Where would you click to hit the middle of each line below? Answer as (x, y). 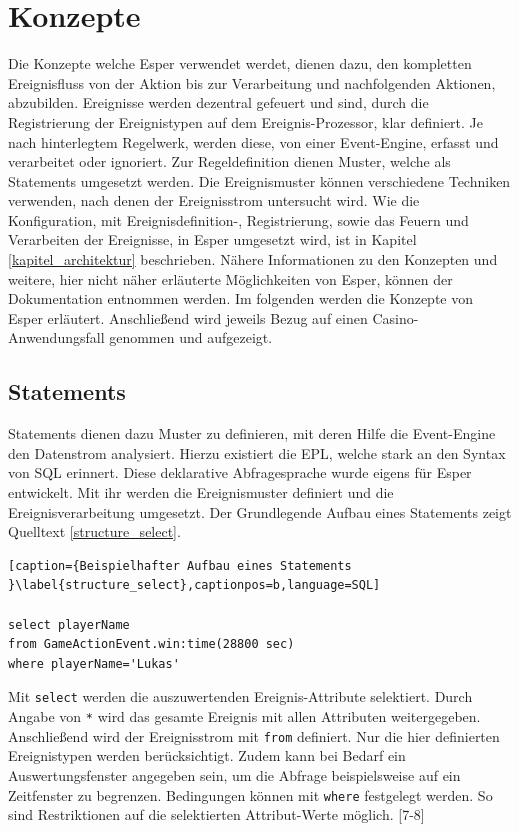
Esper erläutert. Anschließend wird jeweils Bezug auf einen (188, 317)
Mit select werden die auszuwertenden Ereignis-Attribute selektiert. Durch (240, 696)
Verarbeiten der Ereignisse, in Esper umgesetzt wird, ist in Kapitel (212, 239)
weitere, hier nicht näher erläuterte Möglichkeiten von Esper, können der (230, 278)
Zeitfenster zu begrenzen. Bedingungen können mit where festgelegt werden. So (250, 794)
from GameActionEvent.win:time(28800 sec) (151, 644)
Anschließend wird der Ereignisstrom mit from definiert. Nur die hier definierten (254, 735)
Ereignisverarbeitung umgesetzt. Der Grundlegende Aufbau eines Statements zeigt (260, 511)
